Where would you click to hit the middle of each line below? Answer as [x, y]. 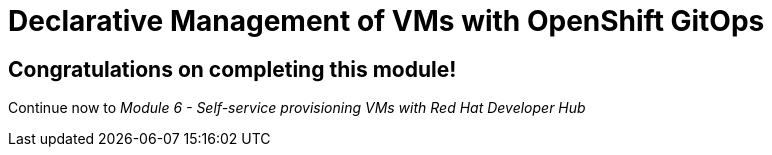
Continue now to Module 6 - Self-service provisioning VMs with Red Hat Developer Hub [297, 108]
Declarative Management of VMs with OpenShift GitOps [386, 21]
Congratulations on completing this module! [232, 69]
